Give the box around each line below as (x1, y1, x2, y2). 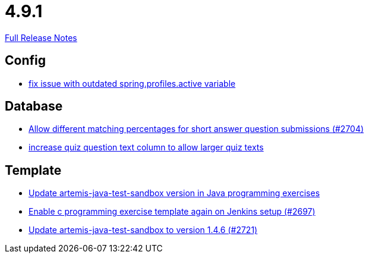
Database (5, 99, 63, 114)
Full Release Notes (5, 32, 77, 43)
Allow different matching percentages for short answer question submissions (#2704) (29, 124, 364, 134)
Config (5, 53, 46, 68)
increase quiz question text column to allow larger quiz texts (29, 142, 264, 153)
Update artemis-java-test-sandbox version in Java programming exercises (29, 188, 320, 199)
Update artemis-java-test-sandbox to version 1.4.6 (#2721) (29, 225, 258, 235)
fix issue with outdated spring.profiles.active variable (29, 78, 236, 89)
